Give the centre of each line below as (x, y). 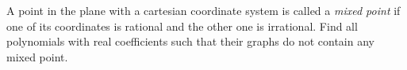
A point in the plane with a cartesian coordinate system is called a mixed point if (203, 10)
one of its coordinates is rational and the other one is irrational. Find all (182, 26)
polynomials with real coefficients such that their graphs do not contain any (190, 41)
